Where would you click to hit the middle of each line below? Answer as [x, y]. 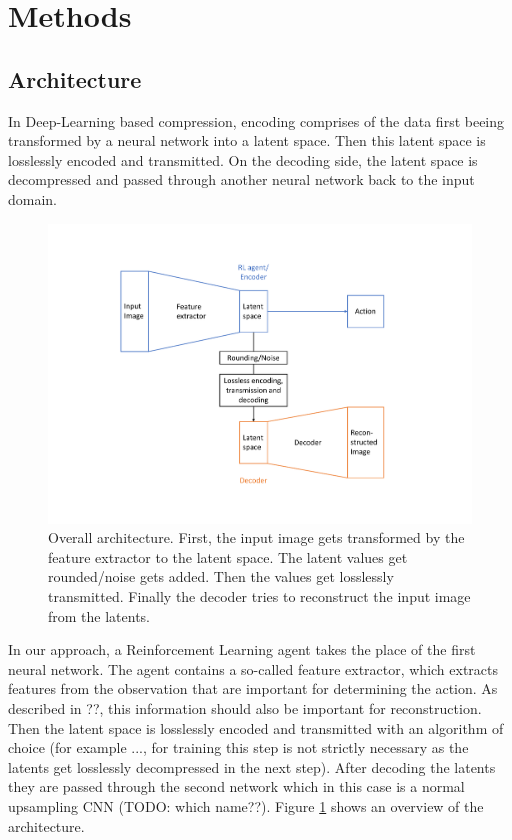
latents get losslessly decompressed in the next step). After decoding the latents [252, 766]
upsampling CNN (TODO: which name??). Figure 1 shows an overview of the [246, 805]
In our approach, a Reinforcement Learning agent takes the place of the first [242, 649]
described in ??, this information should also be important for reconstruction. [245, 707]
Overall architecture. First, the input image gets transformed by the [256, 537]
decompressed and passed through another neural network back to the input [241, 179]
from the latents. [99, 615]
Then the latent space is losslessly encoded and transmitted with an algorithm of [256, 727]
